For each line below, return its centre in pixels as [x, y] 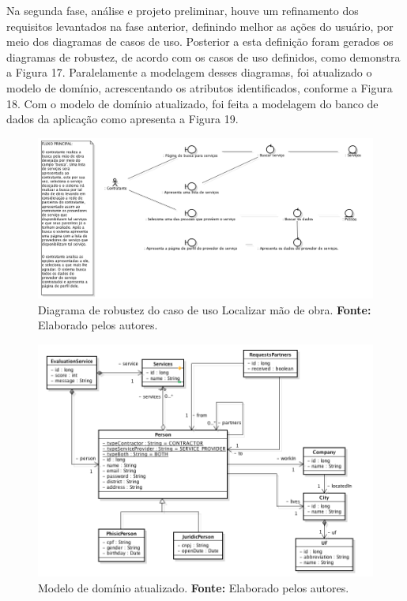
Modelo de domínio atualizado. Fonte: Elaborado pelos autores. [194, 587]
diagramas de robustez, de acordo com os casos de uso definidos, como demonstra [203, 56]
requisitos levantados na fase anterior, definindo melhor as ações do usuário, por [200, 26]
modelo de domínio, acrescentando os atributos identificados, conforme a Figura [200, 87]
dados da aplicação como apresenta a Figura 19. [122, 119]
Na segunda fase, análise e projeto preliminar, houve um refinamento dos [183, 10]
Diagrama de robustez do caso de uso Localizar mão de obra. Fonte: [205, 309]
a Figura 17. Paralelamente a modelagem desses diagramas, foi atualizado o [189, 72]
